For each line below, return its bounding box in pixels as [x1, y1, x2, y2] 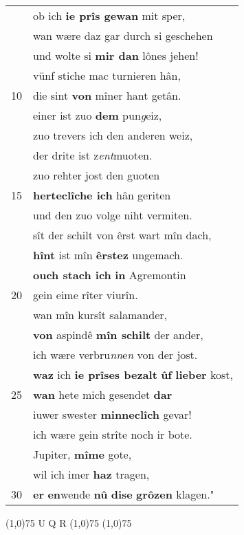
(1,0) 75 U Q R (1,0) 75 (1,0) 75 [5, 516, 132, 529]
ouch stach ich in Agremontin [33, 267, 186, 283]
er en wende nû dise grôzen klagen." [33, 486, 214, 502]
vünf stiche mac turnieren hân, [33, 67, 181, 83]
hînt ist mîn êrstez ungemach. [33, 247, 184, 263]
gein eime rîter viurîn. [33, 287, 138, 303]
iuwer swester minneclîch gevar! [33, 406, 192, 422]
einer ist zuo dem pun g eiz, [33, 107, 162, 123]
